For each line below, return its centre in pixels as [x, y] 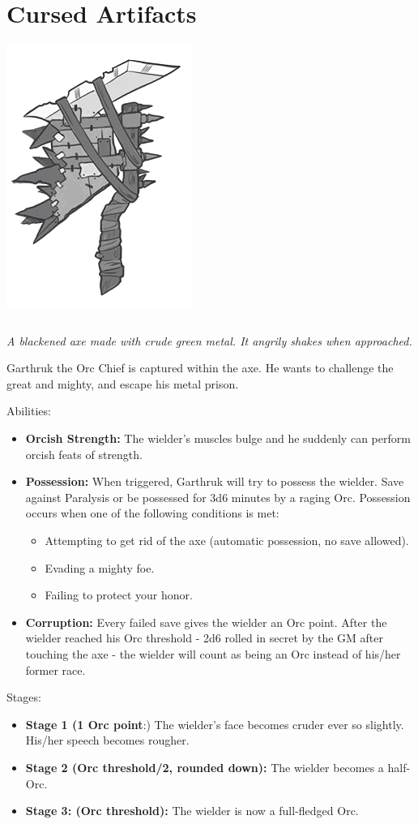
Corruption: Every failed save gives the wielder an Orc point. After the [206, 622]
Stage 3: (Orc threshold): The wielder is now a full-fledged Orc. [192, 811]
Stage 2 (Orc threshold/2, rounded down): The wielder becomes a [205, 767]
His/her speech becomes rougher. [107, 740]
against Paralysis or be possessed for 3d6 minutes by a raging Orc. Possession [218, 497]
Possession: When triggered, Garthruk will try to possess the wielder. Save [215, 481]
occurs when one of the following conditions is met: [152, 513]
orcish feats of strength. [84, 454]
